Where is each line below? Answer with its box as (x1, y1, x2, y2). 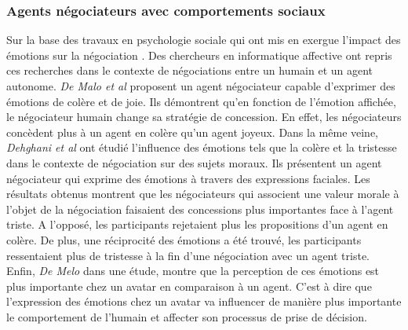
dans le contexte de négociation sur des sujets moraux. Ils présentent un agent (6, 154, 382, 170)
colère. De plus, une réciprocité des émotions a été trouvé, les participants (6, 231, 362, 247)
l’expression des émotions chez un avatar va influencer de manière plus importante (6, 293, 402, 310)
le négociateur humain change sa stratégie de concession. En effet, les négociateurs (6, 108, 402, 125)
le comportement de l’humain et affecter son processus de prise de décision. (6, 308, 367, 324)
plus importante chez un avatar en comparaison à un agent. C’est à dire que (6, 277, 372, 294)
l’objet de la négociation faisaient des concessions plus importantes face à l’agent (6, 200, 394, 217)
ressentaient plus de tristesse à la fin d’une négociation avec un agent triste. (6, 247, 370, 263)
